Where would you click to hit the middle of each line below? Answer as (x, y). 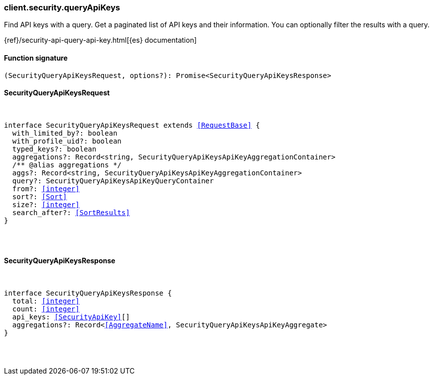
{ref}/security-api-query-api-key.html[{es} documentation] (101, 40)
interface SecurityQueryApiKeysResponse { (88, 293)
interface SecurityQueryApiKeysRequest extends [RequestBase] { (132, 125)
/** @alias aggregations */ (67, 165)
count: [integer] (46, 309)
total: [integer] (46, 301)
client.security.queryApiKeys (62, 7)
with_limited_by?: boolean (65, 133)
